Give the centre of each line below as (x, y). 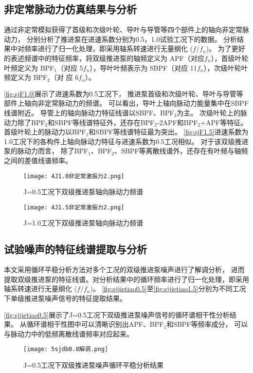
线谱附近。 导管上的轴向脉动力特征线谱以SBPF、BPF (89, 112)
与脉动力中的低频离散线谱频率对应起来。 (69, 333)
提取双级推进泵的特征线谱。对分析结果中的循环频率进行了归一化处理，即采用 (126, 279)
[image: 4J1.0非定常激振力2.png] (74, 176)
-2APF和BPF (177, 122)
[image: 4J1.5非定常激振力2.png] (74, 207)
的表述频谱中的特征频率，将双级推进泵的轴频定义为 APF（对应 (104, 58)
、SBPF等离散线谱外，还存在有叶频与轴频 (181, 151)
